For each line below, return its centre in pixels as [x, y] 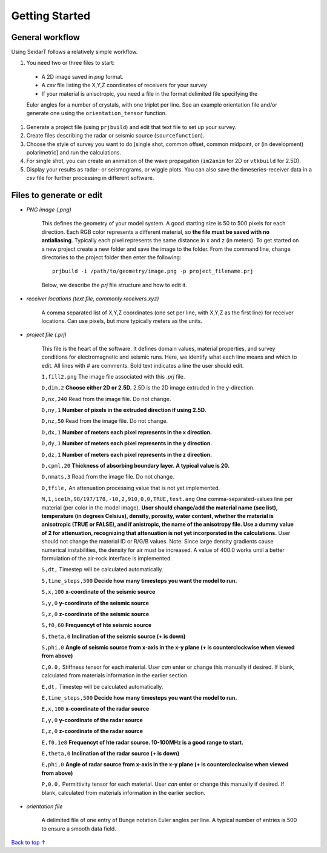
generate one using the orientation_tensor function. [97, 113]
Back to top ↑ [28, 843]
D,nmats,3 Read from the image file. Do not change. [108, 477]
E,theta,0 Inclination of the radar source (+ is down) [111, 753]
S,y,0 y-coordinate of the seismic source [95, 603]
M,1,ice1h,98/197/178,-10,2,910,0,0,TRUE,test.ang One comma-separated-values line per [167, 499]
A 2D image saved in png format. [83, 76]
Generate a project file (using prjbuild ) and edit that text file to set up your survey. [131, 127]
